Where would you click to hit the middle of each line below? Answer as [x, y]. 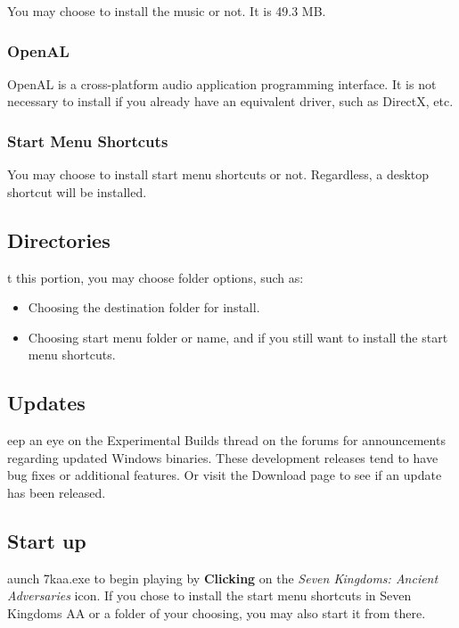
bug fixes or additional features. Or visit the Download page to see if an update [225, 475]
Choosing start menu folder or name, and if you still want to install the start [238, 337]
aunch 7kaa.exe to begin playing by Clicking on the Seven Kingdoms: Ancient [223, 578]
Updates [46, 403]
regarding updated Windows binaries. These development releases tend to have [223, 457]
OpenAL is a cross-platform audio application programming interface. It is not [222, 83]
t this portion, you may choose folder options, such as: [156, 277]
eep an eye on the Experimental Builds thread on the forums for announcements [226, 440]
